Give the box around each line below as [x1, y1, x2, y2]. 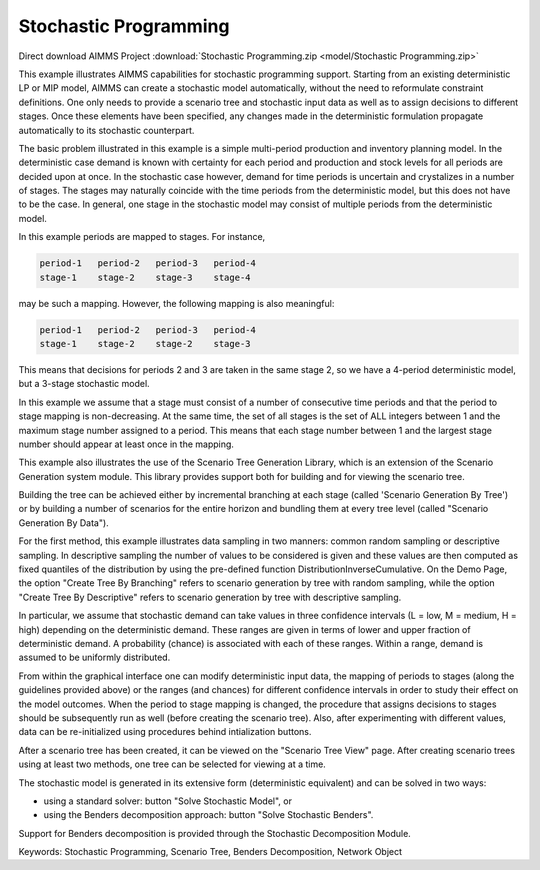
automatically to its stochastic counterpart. [18, 124, 195, 136]
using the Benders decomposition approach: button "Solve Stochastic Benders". [43, 809, 374, 821]
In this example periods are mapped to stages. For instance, [18, 231, 266, 243]
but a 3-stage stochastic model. [18, 378, 150, 390]
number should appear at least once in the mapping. [18, 438, 235, 450]
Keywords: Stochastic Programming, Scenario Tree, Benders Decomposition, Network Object [18, 846, 403, 858]
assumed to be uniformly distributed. [18, 651, 171, 664]
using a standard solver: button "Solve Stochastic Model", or [43, 795, 293, 807]
